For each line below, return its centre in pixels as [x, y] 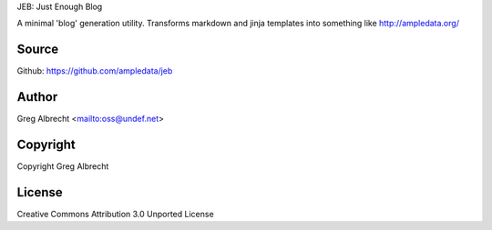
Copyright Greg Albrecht [63, 166]
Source [38, 50]
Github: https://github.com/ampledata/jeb [95, 71]
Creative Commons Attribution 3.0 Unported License [115, 215]
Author [37, 97]
